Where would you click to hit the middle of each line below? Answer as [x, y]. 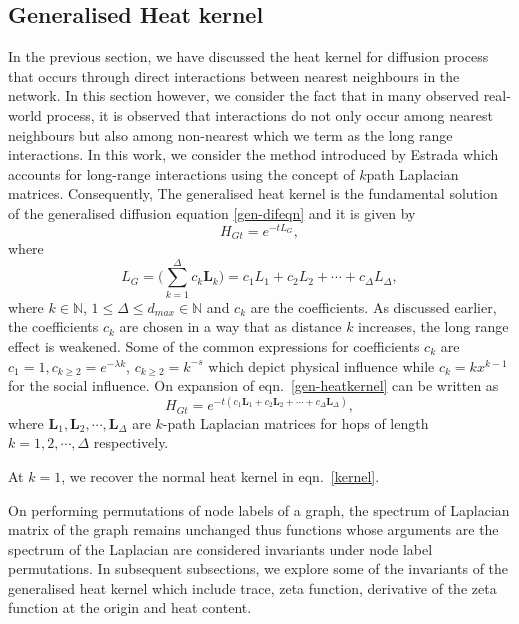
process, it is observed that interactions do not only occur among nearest [269, 114]
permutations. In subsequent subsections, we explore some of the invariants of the [258, 568]
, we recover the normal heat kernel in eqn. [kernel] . [220, 475]
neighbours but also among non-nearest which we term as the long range [230, 134]
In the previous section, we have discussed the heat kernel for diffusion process [248, 56]
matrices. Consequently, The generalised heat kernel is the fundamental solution [253, 193]
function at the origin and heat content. [130, 607]
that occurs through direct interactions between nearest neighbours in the [234, 75]
